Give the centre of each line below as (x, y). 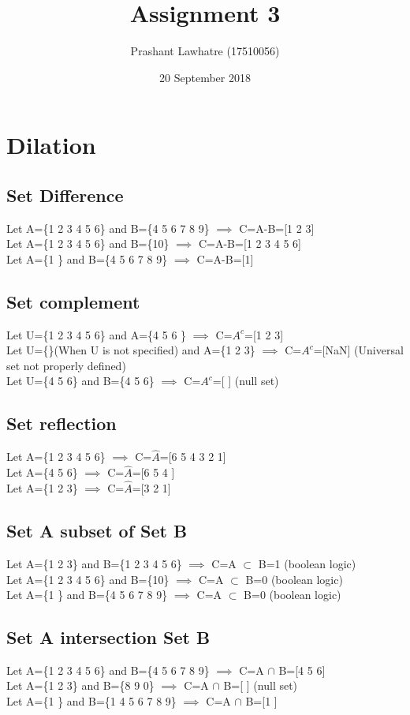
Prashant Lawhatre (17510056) (205, 51)
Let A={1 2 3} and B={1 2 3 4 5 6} (94, 563)
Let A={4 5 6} (42, 472)
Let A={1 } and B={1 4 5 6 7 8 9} (91, 701)
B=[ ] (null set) (261, 685)
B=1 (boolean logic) (307, 563)
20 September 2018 (205, 77)
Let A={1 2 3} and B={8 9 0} (80, 685)
